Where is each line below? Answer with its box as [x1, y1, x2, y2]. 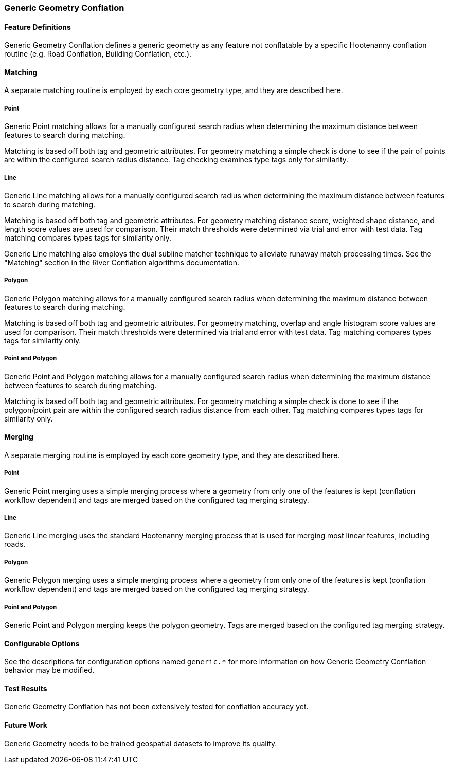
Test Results [4, 684, 47, 693]
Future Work [4, 720, 47, 729]
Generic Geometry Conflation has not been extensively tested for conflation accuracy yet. [4, 702, 309, 711]
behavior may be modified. [4, 666, 95, 675]
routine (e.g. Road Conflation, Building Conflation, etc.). [4, 49, 192, 59]
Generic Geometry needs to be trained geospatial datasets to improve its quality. [4, 739, 277, 748]
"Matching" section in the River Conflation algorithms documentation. [4, 258, 240, 267]
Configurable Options [4, 638, 80, 648]
